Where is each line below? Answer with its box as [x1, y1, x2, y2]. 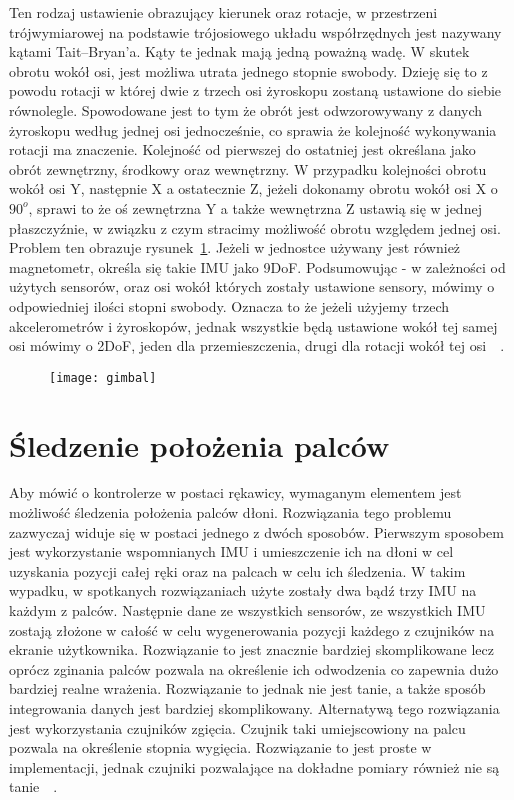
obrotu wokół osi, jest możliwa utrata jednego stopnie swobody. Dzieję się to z [9, 60, 488, 81]
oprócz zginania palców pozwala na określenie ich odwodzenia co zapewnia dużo [9, 658, 499, 679]
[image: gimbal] [49, 370, 157, 385]
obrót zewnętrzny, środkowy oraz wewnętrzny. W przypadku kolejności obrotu [9, 158, 487, 179]
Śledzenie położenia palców [9, 424, 390, 465]
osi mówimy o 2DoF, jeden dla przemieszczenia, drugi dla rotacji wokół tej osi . [9, 335, 505, 356]
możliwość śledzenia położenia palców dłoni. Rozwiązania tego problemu [9, 502, 452, 523]
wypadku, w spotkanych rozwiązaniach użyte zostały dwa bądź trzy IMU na [9, 580, 477, 601]
